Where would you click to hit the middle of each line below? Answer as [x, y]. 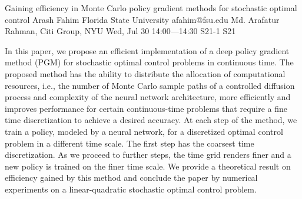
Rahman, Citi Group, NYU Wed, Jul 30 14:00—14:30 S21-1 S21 [120, 31]
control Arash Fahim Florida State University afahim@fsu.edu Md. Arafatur [142, 19]
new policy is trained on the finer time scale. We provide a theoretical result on [148, 166]
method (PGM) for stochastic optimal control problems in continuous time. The [149, 62]
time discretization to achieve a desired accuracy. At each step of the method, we [151, 120]
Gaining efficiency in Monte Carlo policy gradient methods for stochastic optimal [151, 8]
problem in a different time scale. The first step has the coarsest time [130, 143]
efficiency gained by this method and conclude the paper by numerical [131, 178]
